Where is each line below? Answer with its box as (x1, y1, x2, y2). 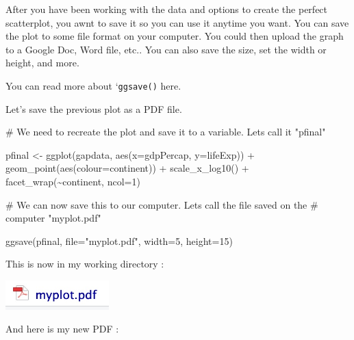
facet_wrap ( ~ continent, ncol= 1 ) (5, 174, 140, 188)
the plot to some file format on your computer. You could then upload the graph (5, 29, 344, 43)
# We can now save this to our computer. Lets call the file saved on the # (5, 197, 318, 211)
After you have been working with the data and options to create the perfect (5, 2, 328, 16)
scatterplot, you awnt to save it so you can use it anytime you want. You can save (5, 15, 349, 29)
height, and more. (5, 55, 79, 70)
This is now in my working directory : (5, 257, 164, 271)
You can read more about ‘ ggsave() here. (5, 78, 181, 92)
